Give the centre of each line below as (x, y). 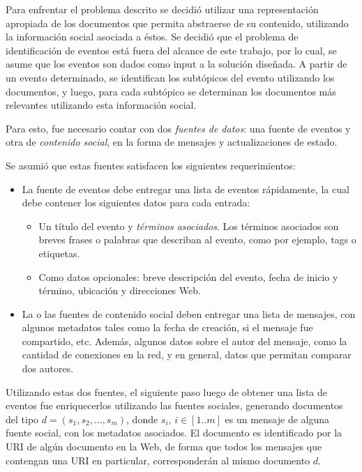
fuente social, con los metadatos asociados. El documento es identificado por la (174, 433)
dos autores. (48, 368)
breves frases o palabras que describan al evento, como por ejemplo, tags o (197, 239)
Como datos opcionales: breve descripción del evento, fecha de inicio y (188, 276)
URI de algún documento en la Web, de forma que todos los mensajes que (164, 447)
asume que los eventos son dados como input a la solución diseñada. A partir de (176, 64)
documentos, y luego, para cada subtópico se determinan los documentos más (171, 91)
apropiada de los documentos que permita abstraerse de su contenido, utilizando (177, 23)
